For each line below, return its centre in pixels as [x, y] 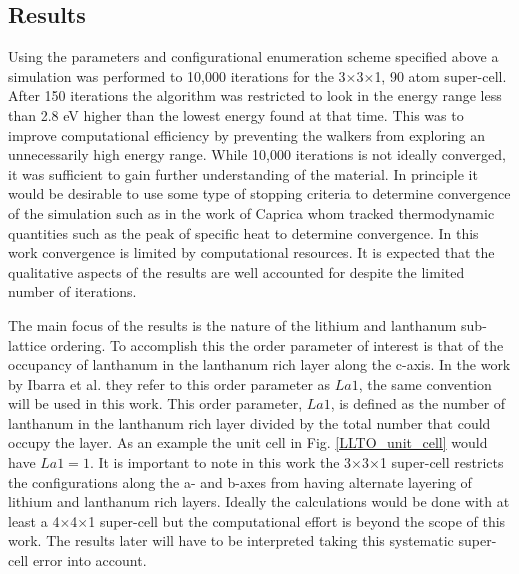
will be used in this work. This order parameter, [155, 403]
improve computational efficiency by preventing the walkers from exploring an [247, 134]
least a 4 [34, 520]
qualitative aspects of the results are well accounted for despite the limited [236, 271]
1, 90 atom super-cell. [440, 75]
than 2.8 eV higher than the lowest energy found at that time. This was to [236, 114]
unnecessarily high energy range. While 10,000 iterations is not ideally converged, [257, 154]
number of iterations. [72, 291]
